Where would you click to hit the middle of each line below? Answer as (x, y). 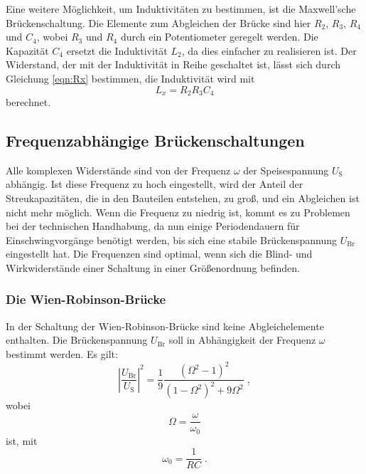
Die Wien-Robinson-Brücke (86, 299)
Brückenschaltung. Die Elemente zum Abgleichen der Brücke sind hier (158, 22)
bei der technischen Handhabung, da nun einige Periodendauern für (153, 226)
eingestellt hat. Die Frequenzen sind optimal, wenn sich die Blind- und (159, 254)
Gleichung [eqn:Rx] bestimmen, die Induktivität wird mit (130, 78)
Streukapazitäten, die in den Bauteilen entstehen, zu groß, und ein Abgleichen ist (183, 198)
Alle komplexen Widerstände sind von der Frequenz (118, 170)
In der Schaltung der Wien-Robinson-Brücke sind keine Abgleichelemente (165, 326)
